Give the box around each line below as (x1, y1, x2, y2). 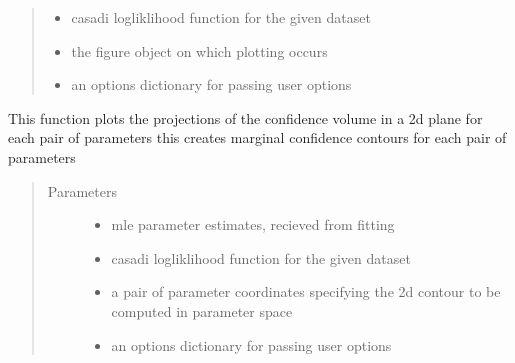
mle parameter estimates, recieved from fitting (111, 214, 395, 235)
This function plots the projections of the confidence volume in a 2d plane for (8, 107, 483, 128)
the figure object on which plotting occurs (71, 40, 328, 61)
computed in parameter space (111, 300, 293, 321)
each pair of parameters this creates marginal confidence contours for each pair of (8, 127, 507, 148)
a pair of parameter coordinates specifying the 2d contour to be (111, 281, 501, 302)
